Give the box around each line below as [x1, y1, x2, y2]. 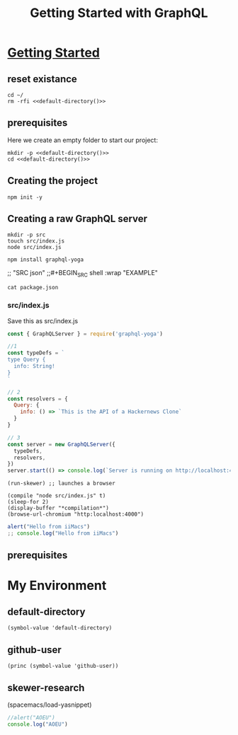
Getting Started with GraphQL [30, 5, 208, 21]
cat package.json [7, 284, 59, 291]
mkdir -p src [7, 231, 46, 238]
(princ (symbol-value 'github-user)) [7, 663, 119, 670]
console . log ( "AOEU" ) [7, 720, 69, 728]
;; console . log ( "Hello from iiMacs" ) [7, 530, 119, 537]
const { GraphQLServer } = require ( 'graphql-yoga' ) [7, 330, 163, 337]
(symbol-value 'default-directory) [7, 625, 113, 632]
